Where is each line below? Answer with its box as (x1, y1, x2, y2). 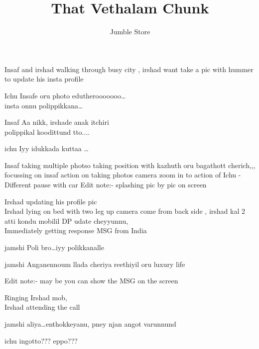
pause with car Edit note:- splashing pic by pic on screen (33, 179, 207, 190)
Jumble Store (110, 26, 150, 37)
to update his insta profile (4, 74, 84, 84)
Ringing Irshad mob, (4, 292, 67, 302)
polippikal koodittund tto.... (4, 126, 90, 137)
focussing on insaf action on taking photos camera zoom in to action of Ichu (4, 170, 237, 180)
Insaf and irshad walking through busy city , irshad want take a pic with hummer (4, 64, 254, 74)
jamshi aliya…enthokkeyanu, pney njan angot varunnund (4, 319, 176, 329)
